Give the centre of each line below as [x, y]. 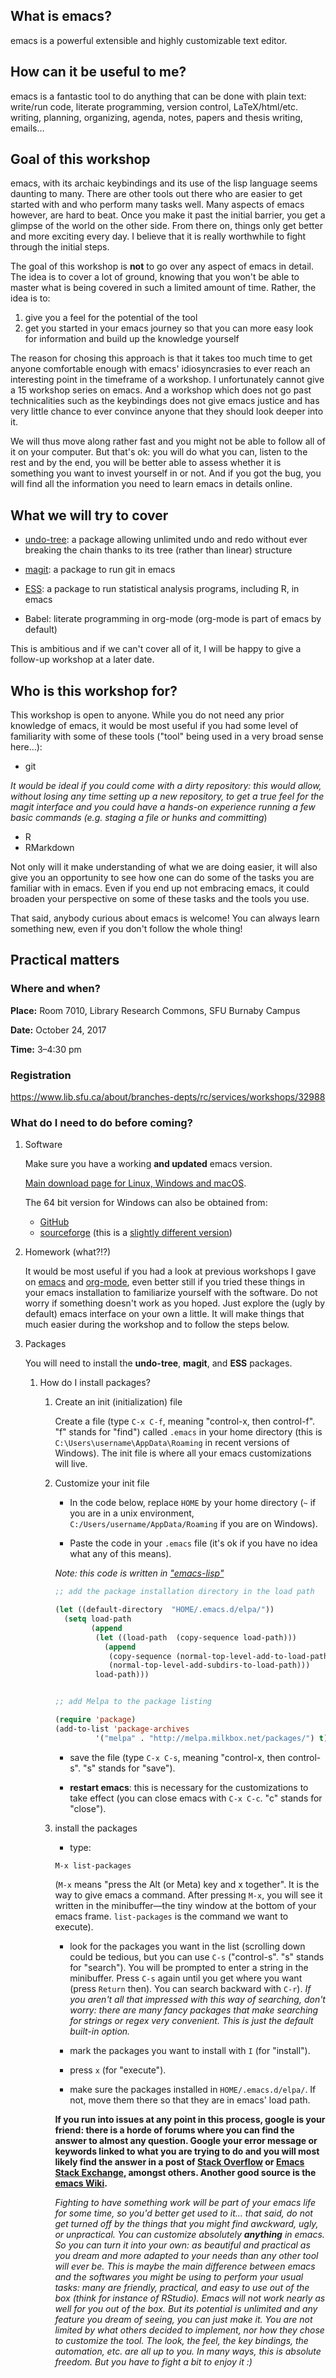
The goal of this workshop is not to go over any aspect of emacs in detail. [162, 266]
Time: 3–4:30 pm [46, 1049]
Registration [41, 1075]
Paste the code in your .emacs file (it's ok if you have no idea [193, 1543]
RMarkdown [49, 848]
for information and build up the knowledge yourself [132, 339]
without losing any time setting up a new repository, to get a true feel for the [167, 796]
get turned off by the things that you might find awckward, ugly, [186, 2223]
